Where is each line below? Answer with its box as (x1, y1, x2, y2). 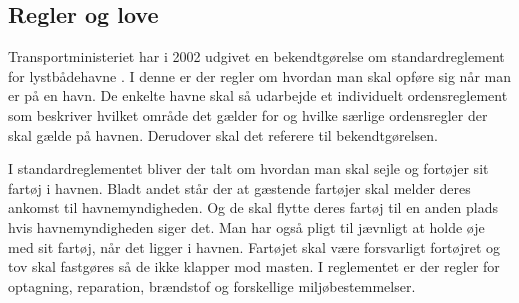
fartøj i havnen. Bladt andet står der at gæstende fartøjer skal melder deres (8, 177, 471, 198)
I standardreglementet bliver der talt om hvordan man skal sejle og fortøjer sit (8, 158, 489, 179)
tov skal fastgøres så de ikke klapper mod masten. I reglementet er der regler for (8, 256, 500, 277)
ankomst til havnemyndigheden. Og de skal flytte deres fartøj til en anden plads (8, 197, 499, 218)
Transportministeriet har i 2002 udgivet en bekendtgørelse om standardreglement (8, 46, 505, 67)
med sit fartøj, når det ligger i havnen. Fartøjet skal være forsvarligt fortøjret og (8, 236, 500, 257)
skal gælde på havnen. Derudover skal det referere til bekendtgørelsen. (8, 124, 438, 145)
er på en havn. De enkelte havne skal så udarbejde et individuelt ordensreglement (8, 85, 508, 106)
